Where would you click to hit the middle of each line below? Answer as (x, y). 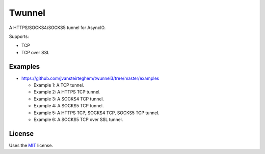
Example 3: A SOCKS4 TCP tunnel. (69, 99)
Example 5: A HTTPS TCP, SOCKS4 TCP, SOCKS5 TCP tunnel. (96, 113)
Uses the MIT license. (31, 145)
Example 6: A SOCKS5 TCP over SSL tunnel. (78, 119)
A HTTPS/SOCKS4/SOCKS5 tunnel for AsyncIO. (57, 28)
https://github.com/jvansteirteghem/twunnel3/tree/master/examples (90, 78)
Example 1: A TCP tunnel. (59, 85)
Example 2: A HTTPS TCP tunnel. (67, 92)
